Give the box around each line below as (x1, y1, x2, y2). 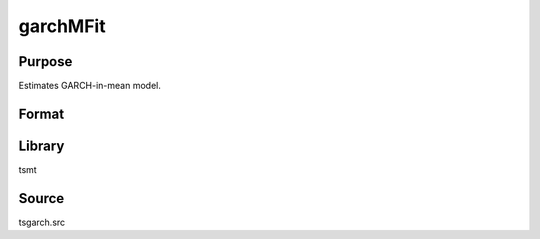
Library (18, 137, 65, 154)
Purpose (18, 53, 73, 70)
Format (18, 105, 65, 122)
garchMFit (18, 15, 106, 37)
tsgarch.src (18, 216, 66, 228)
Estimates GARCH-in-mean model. (18, 80, 162, 92)
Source (18, 190, 65, 207)
